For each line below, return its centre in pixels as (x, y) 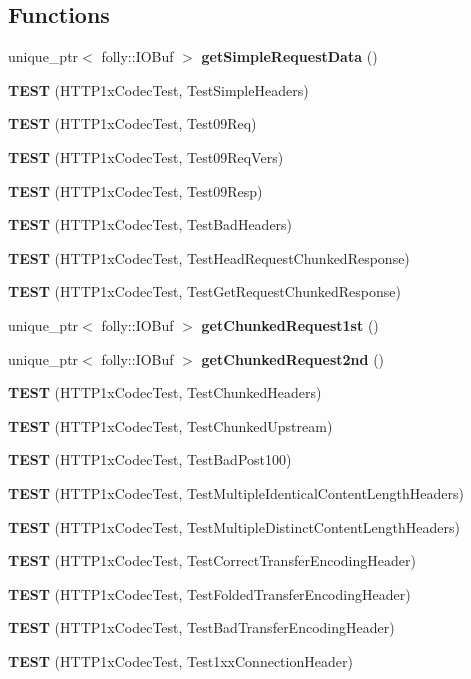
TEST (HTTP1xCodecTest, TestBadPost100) (150, 459)
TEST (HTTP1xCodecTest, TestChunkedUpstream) (170, 425)
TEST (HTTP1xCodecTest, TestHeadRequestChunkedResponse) (209, 257)
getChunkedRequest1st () (290, 324)
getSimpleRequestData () (289, 56)
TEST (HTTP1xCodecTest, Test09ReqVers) (146, 156)
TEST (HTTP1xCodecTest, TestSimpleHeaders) (158, 89)
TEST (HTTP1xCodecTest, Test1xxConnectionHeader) (180, 660)
